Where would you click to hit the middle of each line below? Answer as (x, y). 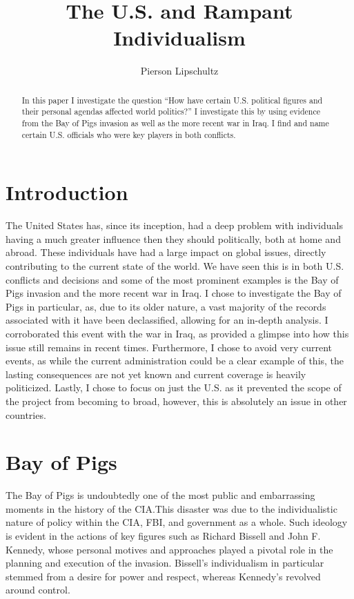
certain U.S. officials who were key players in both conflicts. (129, 134)
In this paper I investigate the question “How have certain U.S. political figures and (172, 100)
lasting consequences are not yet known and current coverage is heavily (156, 374)
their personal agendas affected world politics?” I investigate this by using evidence (171, 111)
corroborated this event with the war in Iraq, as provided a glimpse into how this (177, 334)
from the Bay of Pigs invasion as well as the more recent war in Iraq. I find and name (175, 123)
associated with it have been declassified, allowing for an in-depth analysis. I (167, 320)
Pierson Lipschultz (179, 71)
